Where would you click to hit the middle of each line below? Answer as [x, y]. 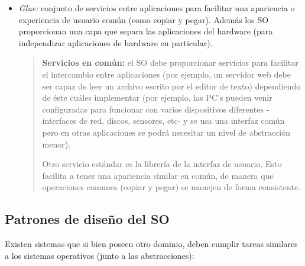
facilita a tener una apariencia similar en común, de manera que [158, 175]
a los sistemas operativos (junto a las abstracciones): [100, 255]
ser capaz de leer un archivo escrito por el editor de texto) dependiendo [171, 86]
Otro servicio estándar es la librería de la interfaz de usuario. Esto [162, 164]
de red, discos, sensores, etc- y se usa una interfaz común [182, 121]
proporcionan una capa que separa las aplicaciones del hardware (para [146, 31]
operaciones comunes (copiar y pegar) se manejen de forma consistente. [171, 187]
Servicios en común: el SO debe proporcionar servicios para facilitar [170, 63]
